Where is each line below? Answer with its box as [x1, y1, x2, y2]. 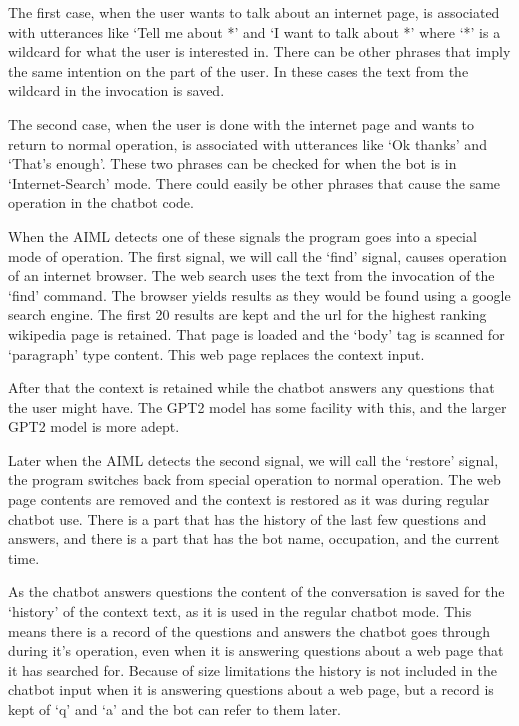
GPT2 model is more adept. [8, 416, 180, 437]
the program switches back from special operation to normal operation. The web [8, 469, 501, 490]
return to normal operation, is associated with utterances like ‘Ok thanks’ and [8, 133, 487, 154]
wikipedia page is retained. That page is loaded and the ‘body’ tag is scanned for [8, 323, 505, 344]
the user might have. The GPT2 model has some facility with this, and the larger [8, 396, 507, 417]
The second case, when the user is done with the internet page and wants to [8, 113, 474, 134]
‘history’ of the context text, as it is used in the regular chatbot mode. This [8, 601, 472, 622]
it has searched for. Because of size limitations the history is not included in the [8, 659, 497, 680]
